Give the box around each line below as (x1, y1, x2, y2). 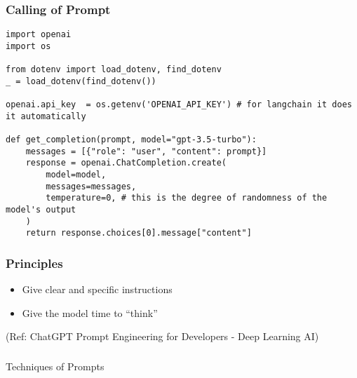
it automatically (6, 111, 86, 121)
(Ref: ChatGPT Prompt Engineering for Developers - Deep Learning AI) (6, 329, 319, 344)
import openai (6, 29, 72, 40)
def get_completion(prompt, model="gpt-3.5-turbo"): (6, 135, 257, 145)
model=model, (46, 170, 107, 180)
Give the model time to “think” (22, 305, 158, 320)
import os (6, 41, 51, 51)
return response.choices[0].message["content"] (25, 228, 252, 238)
